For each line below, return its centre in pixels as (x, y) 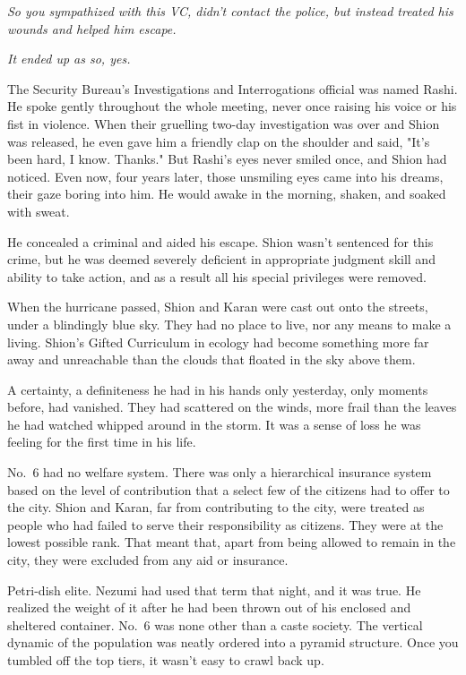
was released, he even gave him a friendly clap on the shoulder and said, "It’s (219, 141)
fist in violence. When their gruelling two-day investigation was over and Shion (224, 123)
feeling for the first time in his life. (102, 442)
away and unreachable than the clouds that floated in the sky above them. (211, 359)
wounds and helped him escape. (92, 28)
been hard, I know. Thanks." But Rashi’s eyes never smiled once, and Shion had (227, 159)
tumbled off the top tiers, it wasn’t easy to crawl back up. (166, 660)
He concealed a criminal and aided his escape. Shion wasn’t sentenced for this (220, 241)
